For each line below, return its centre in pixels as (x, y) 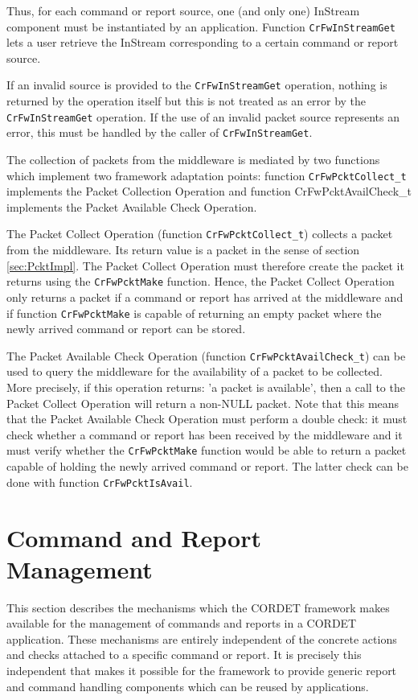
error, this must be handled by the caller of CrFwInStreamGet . (160, 132)
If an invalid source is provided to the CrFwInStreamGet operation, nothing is (197, 85)
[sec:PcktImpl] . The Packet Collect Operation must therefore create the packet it (205, 265)
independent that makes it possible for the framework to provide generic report (202, 670)
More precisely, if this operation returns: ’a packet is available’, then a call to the (206, 387)
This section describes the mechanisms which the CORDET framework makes (198, 607)
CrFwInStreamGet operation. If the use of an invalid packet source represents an (203, 116)
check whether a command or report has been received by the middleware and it (205, 434)
